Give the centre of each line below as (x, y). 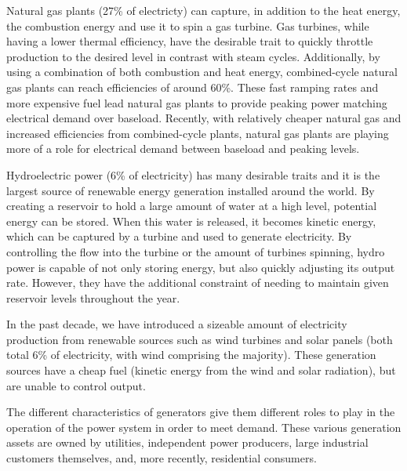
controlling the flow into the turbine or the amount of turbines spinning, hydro (196, 251)
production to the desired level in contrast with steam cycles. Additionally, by (193, 56)
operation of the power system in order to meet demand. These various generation (204, 427)
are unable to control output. (76, 385)
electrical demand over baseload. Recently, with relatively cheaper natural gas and (204, 118)
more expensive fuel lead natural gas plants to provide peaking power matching (197, 102)
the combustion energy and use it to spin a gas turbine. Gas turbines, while (188, 25)
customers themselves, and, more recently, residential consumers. (162, 458)
